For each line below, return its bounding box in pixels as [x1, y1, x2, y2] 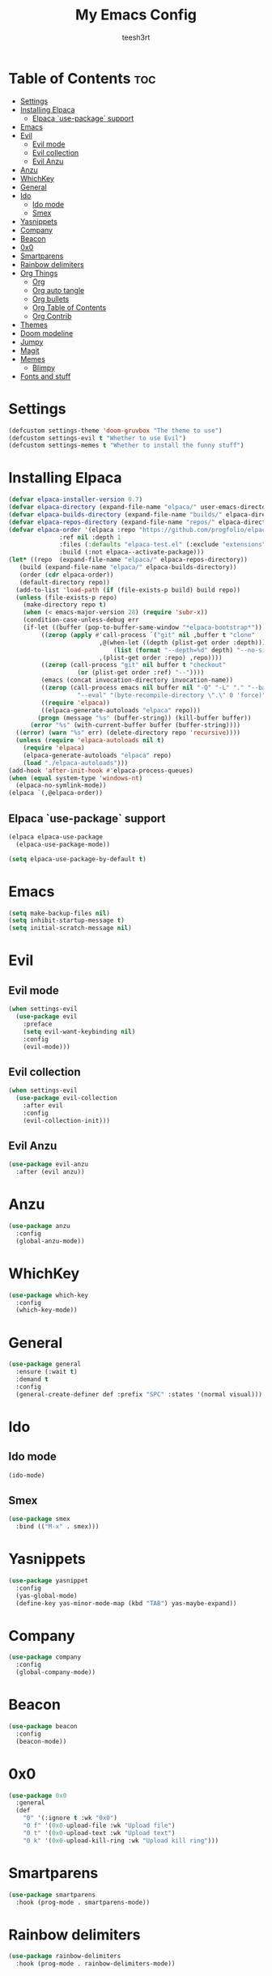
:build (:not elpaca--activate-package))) [59, 548, 205, 556]
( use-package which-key [8, 1291, 89, 1299]
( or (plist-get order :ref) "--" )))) [77, 669, 205, 677]
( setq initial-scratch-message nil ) [8, 924, 132, 933]
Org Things [19, 268, 58, 278]
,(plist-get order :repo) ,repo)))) [98, 653, 223, 661]
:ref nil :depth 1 [59, 533, 121, 542]
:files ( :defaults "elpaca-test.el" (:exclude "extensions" [59, 541, 266, 549]
